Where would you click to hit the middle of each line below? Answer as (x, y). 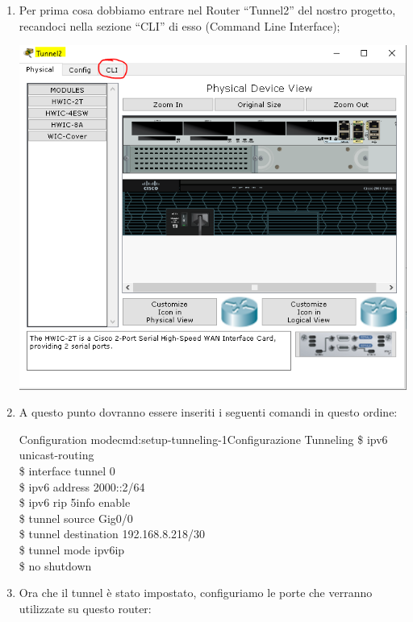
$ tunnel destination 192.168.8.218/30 (112, 534)
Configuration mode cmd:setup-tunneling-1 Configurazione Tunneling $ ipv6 (203, 439)
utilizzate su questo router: (85, 608)
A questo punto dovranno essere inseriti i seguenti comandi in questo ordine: (208, 412)
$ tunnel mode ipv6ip (72, 549)
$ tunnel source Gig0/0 (76, 518)
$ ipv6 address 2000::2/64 (82, 486)
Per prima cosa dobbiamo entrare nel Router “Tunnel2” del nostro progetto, (207, 10)
